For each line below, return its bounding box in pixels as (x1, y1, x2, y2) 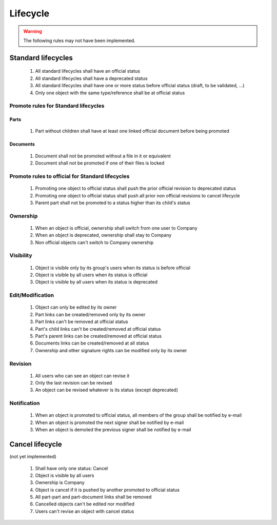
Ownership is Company (35, 479, 85, 486)
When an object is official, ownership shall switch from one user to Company (35, 225, 197, 231)
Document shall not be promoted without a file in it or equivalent (35, 153, 171, 159)
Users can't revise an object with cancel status (35, 508, 134, 514)
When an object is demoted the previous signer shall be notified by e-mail (35, 427, 191, 433)
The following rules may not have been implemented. (23, 37, 135, 44)
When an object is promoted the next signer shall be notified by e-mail (35, 419, 184, 426)
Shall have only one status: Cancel (35, 465, 108, 471)
